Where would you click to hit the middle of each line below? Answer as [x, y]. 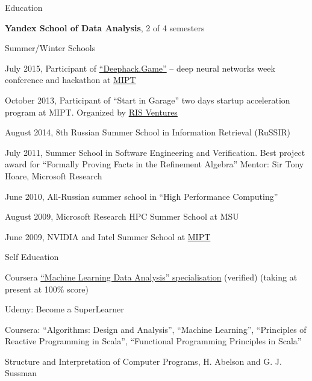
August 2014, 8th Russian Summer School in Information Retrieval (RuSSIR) [148, 132]
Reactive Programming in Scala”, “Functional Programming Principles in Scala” [153, 341]
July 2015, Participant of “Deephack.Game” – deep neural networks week [140, 68]
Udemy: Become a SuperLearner [64, 309]
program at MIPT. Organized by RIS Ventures [91, 112]
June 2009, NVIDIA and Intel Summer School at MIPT [108, 236]
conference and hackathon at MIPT [70, 80]
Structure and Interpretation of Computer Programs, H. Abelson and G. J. [143, 361]
